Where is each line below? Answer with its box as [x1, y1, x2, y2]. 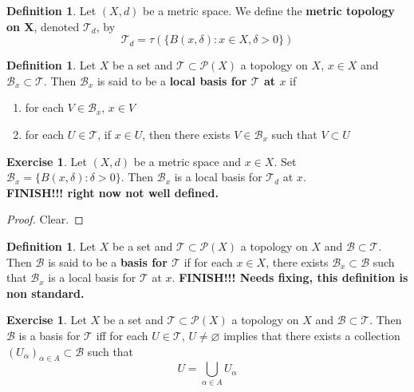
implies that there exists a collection [223, 327, 400, 343]
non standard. [6, 284, 85, 301]
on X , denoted [6, 18, 80, 34]
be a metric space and [133, 152, 242, 169]
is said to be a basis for [48, 253, 168, 270]
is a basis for [18, 327, 81, 343]
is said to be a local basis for [97, 72, 247, 89]
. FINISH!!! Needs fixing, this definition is [172, 269, 408, 286]
